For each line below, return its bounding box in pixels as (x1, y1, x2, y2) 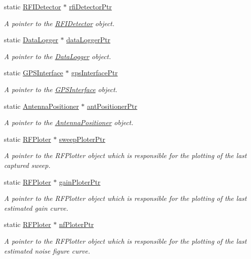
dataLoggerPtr (66, 34, 111, 45)
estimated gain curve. (4, 202, 69, 213)
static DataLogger (4, 34, 58, 45)
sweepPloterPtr (59, 133, 106, 144)
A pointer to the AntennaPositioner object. (4, 117, 133, 128)
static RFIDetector (4, 1, 61, 11)
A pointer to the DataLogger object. (4, 51, 111, 61)
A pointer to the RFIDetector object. (4, 18, 115, 28)
